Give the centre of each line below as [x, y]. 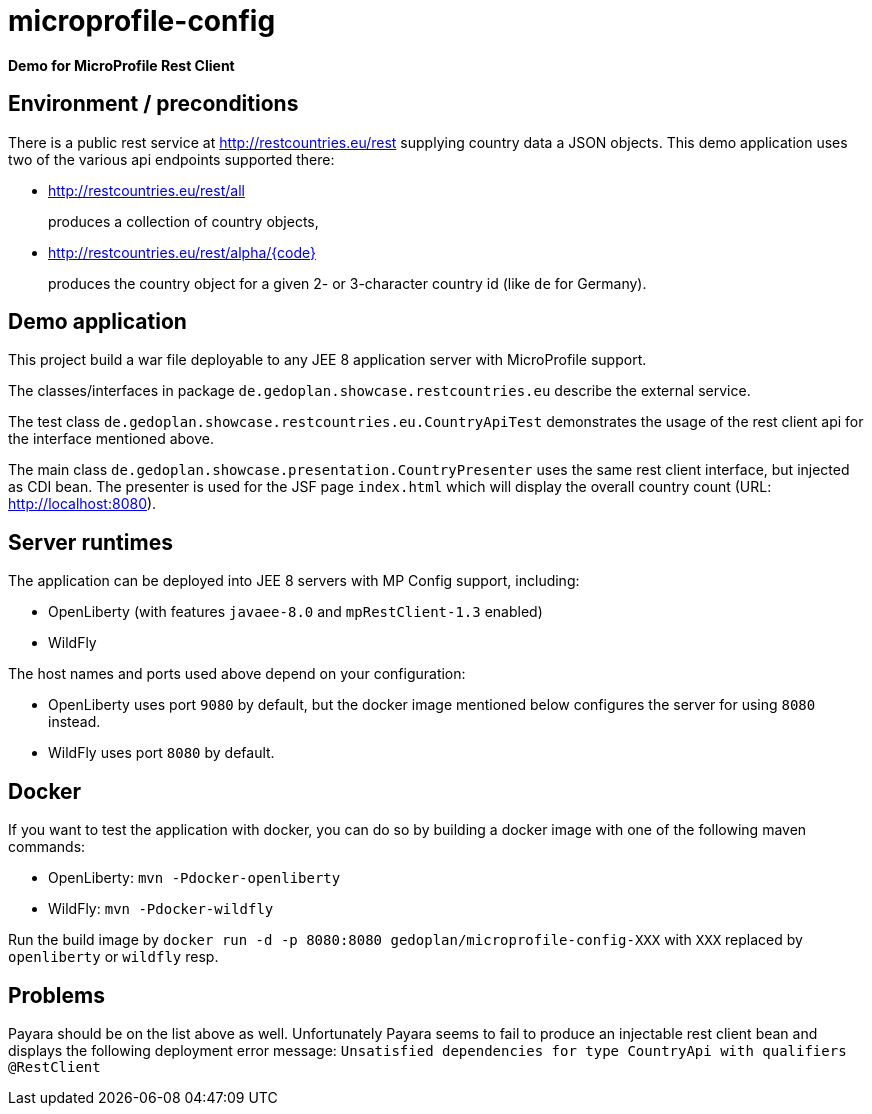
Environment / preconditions [153, 104]
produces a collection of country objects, [183, 221]
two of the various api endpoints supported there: [171, 159]
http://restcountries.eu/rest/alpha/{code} [182, 252]
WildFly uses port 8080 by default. [161, 753]
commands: [47, 847]
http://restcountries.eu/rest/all [146, 190]
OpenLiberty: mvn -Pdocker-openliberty [194, 878]
